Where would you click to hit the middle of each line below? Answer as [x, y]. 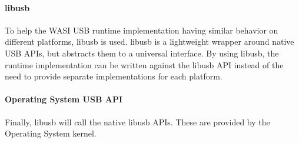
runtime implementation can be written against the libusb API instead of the [144, 64]
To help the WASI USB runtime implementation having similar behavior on [142, 30]
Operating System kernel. [51, 133]
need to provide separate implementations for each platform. [114, 76]
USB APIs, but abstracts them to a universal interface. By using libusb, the [142, 53]
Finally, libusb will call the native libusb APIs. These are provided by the [137, 122]
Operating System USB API [64, 99]
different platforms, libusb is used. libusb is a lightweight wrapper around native [149, 41]
